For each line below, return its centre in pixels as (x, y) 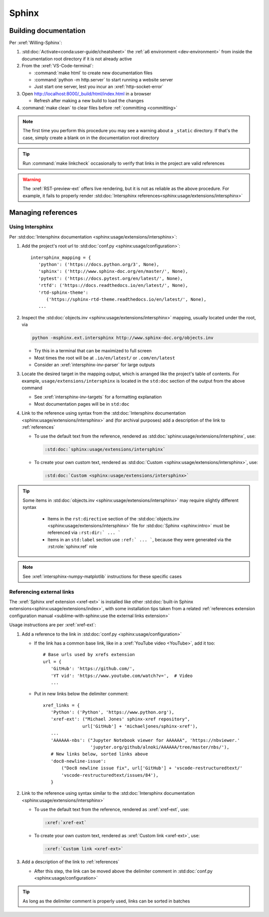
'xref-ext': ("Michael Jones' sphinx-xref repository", (120, 719)
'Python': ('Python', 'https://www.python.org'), (112, 712)
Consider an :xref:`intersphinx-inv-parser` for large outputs (95, 365)
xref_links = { (62, 705)
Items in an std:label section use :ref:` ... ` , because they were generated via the (139, 539)
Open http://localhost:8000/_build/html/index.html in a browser (86, 94)
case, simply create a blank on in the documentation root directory (91, 138)
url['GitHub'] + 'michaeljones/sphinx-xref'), (140, 726)
